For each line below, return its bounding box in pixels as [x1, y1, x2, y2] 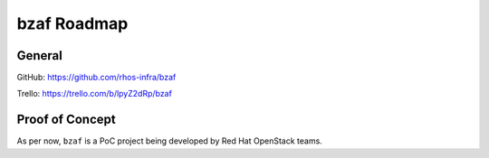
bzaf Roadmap [16, 14, 129, 33]
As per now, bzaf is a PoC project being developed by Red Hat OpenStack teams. [16, 135, 323, 146]
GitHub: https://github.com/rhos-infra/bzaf [16, 72, 177, 83]
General [16, 48, 63, 63]
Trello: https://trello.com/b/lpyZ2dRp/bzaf [16, 88, 172, 99]
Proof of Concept [16, 112, 117, 127]
